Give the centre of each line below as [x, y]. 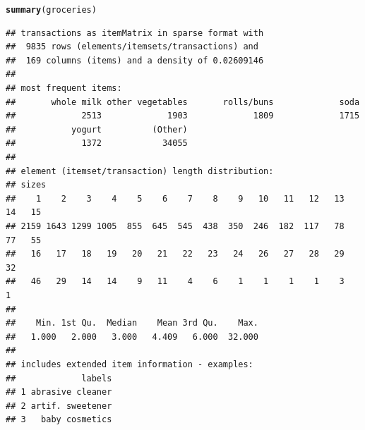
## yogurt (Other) [97, 129]
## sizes [26, 185]
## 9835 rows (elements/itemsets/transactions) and [132, 47]
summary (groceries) [51, 10]
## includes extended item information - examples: [130, 364]
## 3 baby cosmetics [59, 420]
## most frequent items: [64, 88]
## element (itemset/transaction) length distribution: [140, 171]
